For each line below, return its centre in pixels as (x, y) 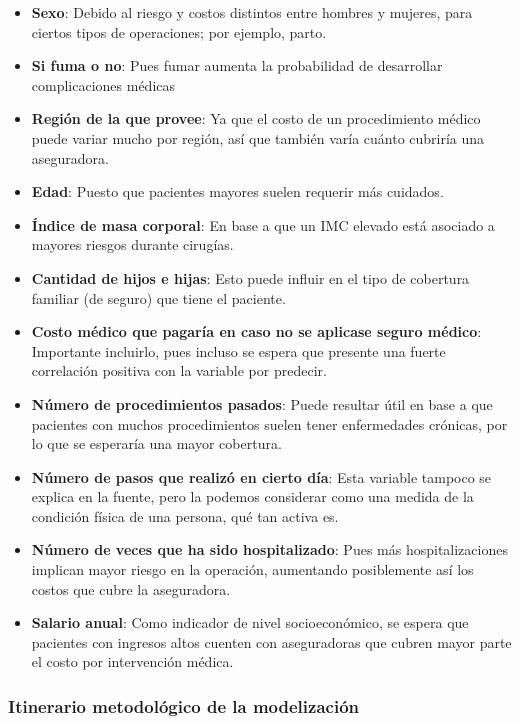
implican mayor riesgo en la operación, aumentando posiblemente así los (252, 569)
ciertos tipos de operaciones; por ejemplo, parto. (179, 31)
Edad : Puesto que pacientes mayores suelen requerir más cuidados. (237, 191)
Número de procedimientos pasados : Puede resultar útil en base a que (262, 403)
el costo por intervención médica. (132, 661)
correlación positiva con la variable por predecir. (179, 370)
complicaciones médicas (103, 84)
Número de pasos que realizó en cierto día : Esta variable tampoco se (261, 476)
